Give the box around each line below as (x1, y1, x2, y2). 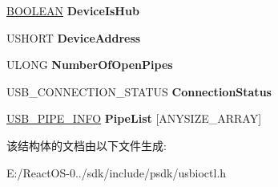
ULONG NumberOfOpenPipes (6, 56, 173, 73)
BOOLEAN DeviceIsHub (6, 2, 139, 18)
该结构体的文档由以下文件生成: (6, 136, 167, 153)
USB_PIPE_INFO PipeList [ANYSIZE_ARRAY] (6, 110, 262, 127)
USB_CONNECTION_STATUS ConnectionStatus (6, 83, 272, 100)
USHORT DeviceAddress (6, 29, 141, 46)
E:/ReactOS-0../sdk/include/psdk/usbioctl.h (6, 164, 227, 181)
